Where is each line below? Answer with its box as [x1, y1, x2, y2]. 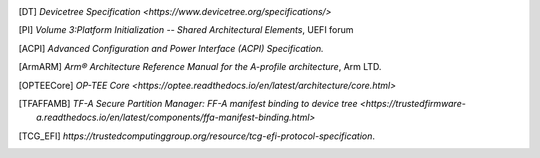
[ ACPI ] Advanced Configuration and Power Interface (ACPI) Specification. [18, 42, 324, 54]
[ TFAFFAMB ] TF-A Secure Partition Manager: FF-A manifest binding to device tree [18, 97, 359, 109]
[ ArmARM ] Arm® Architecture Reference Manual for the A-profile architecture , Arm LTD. [18, 61, 382, 73]
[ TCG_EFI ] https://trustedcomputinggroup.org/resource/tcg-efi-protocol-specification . [18, 130, 375, 142]
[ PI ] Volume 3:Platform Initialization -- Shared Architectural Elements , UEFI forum [18, 24, 354, 36]
